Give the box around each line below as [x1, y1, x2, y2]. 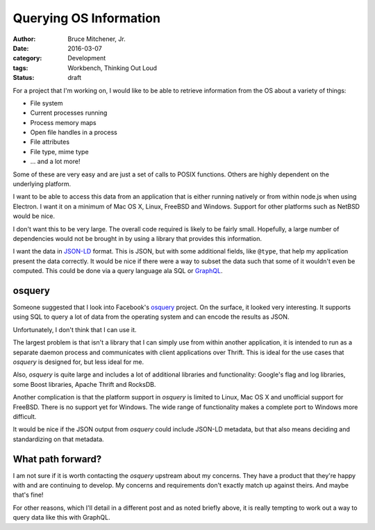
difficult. [12, 412, 37, 420]
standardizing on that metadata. [12, 435, 104, 443]
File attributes [30, 138, 69, 146]
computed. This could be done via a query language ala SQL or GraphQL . [12, 267, 223, 275]
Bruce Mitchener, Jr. [67, 35, 126, 43]
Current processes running [30, 108, 108, 117]
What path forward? [12, 453, 102, 465]
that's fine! [12, 490, 44, 499]
